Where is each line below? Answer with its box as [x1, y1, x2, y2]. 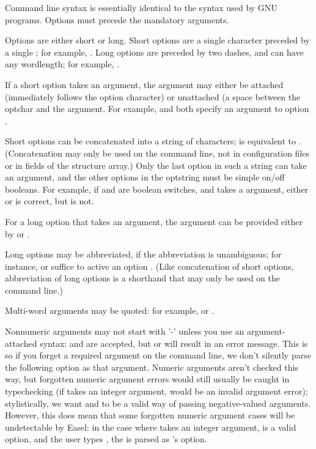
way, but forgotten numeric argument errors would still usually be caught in [5, 373, 290, 385]
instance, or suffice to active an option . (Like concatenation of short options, [5, 259, 294, 272]
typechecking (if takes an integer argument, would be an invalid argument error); [5, 385, 308, 398]
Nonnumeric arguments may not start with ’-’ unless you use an [5, 325, 244, 338]
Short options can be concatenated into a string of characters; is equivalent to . [5, 135, 301, 147]
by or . [5, 227, 30, 240]
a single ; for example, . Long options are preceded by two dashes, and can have [5, 45, 304, 58]
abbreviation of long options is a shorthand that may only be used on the [5, 272, 280, 284]
